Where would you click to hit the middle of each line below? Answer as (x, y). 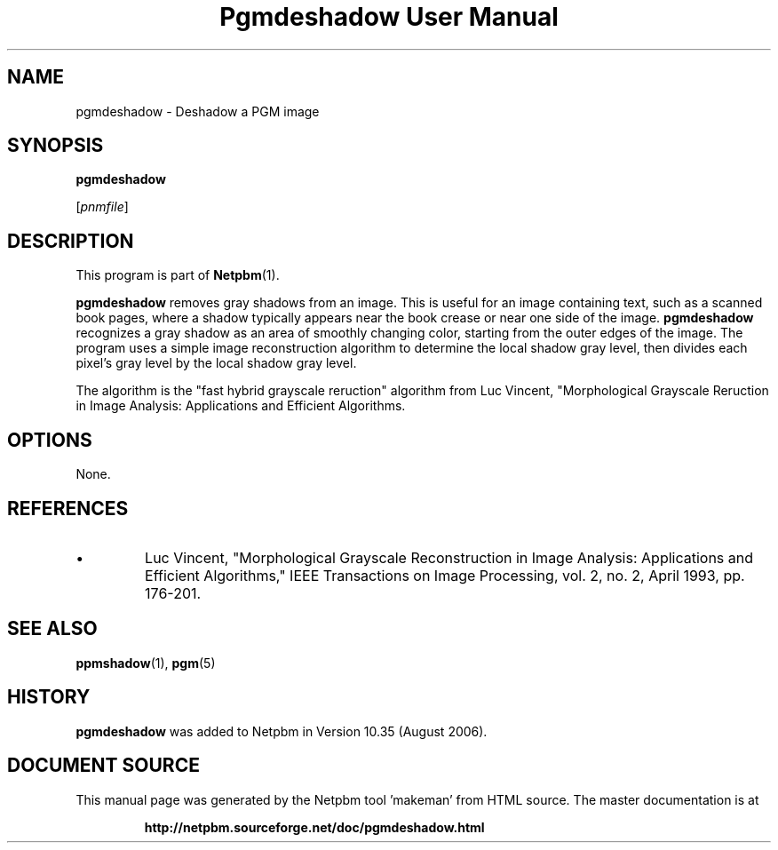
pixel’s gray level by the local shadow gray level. (216, 363)
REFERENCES (68, 508)
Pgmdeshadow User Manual (389, 17)
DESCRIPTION (71, 241)
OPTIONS (50, 440)
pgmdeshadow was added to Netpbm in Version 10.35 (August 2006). (282, 731)
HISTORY (49, 697)
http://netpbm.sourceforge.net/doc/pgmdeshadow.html (314, 827)
